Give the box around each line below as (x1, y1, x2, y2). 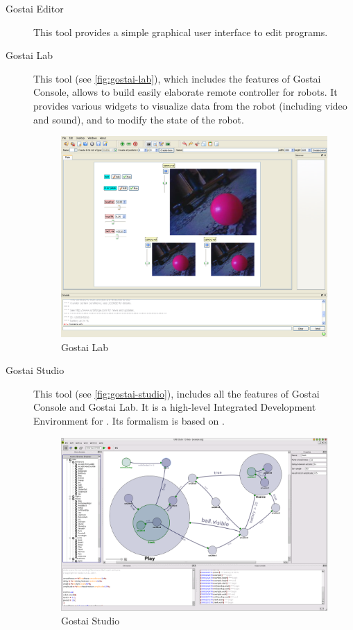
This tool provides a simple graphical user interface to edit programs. (33, 24, 328, 39)
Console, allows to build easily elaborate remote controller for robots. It (33, 85, 338, 99)
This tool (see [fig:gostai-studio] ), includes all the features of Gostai (33, 386, 320, 400)
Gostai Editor (6, 1, 64, 15)
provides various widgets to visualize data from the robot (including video (33, 98, 347, 112)
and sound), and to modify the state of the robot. (33, 112, 244, 126)
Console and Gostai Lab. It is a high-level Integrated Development (33, 400, 316, 414)
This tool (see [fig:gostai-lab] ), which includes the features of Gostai (33, 71, 321, 85)
